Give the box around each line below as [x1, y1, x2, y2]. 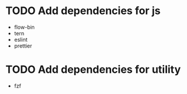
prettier [14, 42, 32, 49]
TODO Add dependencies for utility [5, 63, 181, 76]
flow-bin [14, 23, 35, 31]
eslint [14, 36, 28, 43]
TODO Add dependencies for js [5, 4, 160, 18]
